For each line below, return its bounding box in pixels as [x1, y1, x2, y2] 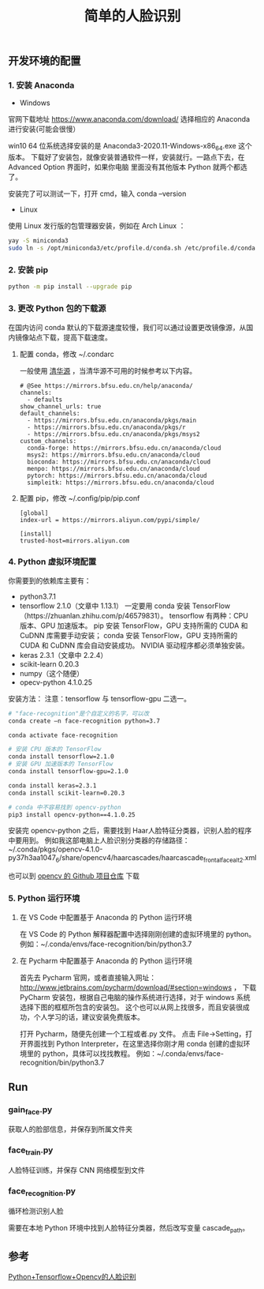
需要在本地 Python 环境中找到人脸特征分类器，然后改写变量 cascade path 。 [8, 1223, 250, 1235]
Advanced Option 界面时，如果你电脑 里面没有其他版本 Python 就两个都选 [8, 163, 248, 172]
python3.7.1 [19, 592, 57, 601]
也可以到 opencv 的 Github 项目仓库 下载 [8, 871, 140, 881]
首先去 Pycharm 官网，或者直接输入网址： [19, 972, 157, 982]
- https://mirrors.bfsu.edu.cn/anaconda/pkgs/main [27, 416, 197, 424]
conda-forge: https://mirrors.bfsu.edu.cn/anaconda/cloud [27, 444, 221, 452]
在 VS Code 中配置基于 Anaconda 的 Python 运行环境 [19, 912, 192, 922]
